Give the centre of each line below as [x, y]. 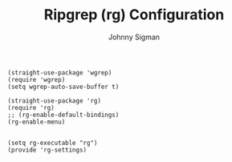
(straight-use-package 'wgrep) [60, 73]
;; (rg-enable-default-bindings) [63, 115]
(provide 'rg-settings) [47, 150]
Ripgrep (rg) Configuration [134, 15]
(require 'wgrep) [37, 79]
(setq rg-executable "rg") [53, 143]
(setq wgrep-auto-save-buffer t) [63, 87]
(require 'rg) [31, 107]
